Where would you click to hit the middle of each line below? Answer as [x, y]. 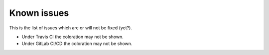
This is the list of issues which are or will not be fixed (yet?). [70, 28]
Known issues [39, 13]
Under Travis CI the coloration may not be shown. [73, 37]
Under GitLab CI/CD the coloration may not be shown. [77, 44]
